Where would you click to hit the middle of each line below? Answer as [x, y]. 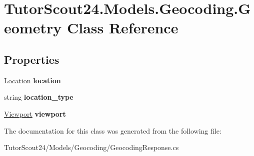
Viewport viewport [35, 113]
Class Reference [122, 28]
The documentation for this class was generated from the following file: [113, 130]
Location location [32, 80]
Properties [32, 59]
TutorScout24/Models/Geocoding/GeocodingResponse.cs [91, 147]
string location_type [39, 97]
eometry [33, 28]
